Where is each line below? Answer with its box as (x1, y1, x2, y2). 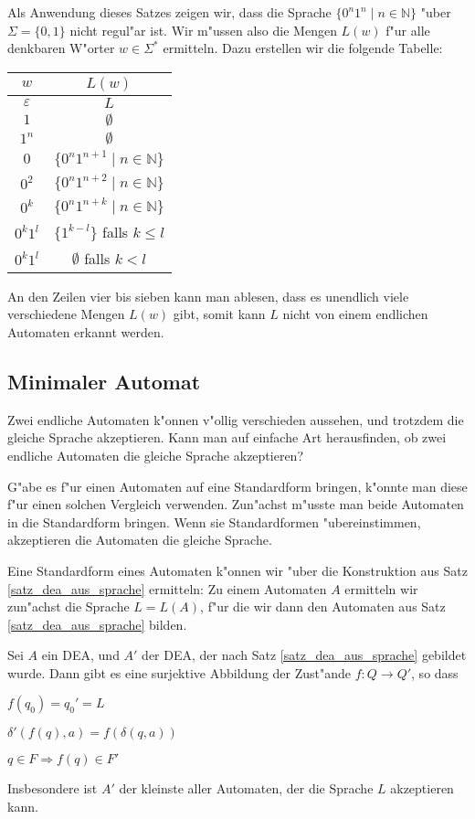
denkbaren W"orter (7, 38, 115, 58)
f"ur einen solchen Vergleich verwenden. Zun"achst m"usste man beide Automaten (7, 495, 464, 514)
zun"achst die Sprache (7, 597, 130, 616)
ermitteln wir (344, 579, 418, 598)
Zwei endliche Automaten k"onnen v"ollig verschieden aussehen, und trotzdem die (7, 409, 464, 429)
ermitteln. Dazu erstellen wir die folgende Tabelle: (163, 38, 443, 58)
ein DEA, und (41, 645, 120, 665)
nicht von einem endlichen (282, 304, 428, 324)
